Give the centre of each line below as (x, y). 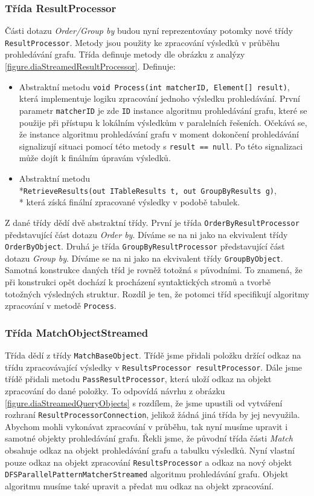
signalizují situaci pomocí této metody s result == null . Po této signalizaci (161, 146)
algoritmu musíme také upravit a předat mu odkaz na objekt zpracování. (139, 485)
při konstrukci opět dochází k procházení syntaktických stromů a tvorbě (138, 282)
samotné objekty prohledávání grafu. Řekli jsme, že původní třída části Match (149, 438)
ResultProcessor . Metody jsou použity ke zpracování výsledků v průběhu (142, 42)
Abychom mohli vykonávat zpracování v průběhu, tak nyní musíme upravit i (146, 426)
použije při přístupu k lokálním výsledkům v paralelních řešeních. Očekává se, (163, 122)
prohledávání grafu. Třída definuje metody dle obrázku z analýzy (125, 54)
